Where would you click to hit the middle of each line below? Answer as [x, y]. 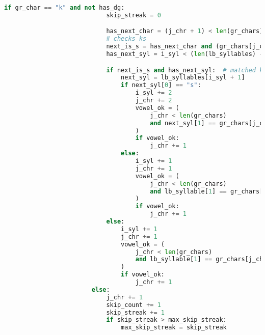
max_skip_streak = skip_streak [174, 328]
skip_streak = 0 [134, 15]
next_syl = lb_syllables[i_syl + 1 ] [183, 78]
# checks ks [126, 39]
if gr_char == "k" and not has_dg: [64, 8]
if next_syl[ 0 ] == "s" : [161, 85]
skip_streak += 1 [136, 312]
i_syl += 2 [154, 93]
